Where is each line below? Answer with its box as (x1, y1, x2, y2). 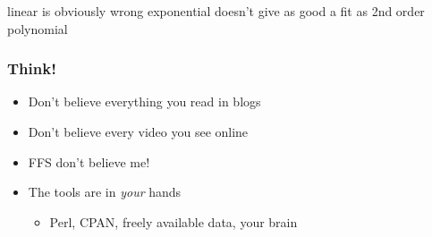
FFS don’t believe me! (28, 152, 150, 171)
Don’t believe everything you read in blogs (28, 92, 261, 111)
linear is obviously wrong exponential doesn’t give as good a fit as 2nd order (7, 2, 425, 20)
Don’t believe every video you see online (28, 123, 249, 140)
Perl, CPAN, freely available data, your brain (49, 212, 298, 231)
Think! (7, 57, 56, 80)
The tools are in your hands (28, 182, 182, 201)
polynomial (7, 19, 68, 38)
